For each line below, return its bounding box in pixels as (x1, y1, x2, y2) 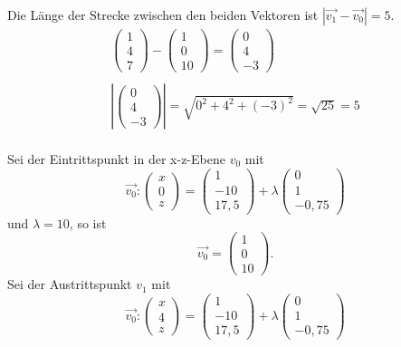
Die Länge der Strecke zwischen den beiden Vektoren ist (7, 5, 319, 24)
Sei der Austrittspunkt (7, 275, 132, 294)
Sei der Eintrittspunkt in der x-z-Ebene (7, 149, 225, 168)
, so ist (69, 213, 107, 232)
